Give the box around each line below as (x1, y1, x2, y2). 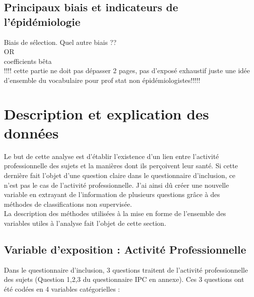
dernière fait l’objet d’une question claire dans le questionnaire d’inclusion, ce (4, 170, 235, 180)
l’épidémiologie (4, 14, 81, 29)
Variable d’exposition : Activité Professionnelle (4, 242, 246, 257)
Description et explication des (4, 103, 209, 123)
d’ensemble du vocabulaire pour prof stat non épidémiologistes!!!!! (4, 75, 200, 85)
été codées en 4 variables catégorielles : (4, 284, 120, 294)
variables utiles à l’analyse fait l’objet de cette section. (4, 218, 167, 228)
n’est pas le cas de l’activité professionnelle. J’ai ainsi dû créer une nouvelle (4, 179, 229, 190)
